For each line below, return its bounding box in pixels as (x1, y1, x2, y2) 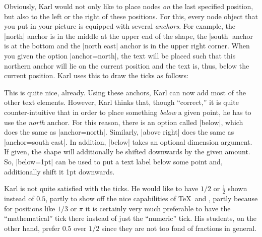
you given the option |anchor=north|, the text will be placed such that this (4, 50, 236, 61)
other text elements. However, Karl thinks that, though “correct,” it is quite (4, 97, 239, 107)
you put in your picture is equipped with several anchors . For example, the (4, 21, 236, 31)
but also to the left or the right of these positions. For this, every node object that (4, 11, 258, 21)
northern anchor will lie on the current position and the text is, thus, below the (4, 60, 249, 71)
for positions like (4, 203, 55, 213)
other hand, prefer (4, 222, 60, 233)
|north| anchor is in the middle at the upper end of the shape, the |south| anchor (4, 30, 253, 41)
